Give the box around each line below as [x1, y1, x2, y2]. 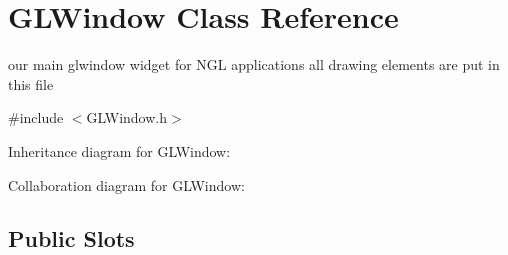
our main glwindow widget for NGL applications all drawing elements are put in [8, 54, 500, 75]
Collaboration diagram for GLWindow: [8, 174, 245, 195]
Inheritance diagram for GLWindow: [8, 140, 231, 161]
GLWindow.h [86, 107, 167, 128]
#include [8, 107, 64, 128]
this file [8, 73, 54, 94]
